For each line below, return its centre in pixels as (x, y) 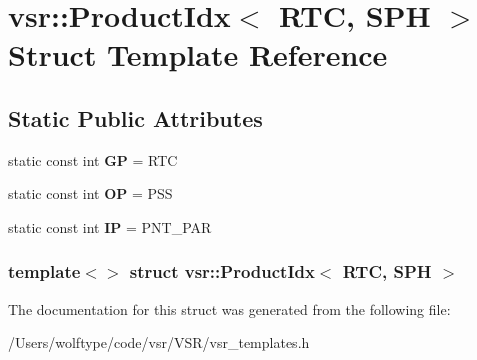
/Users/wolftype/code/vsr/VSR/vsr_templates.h (159, 342)
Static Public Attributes (135, 117)
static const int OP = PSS (90, 193)
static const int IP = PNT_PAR (110, 226)
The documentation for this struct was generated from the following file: (229, 308)
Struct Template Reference (198, 54)
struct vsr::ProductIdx (222, 271)
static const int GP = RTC (93, 159)
